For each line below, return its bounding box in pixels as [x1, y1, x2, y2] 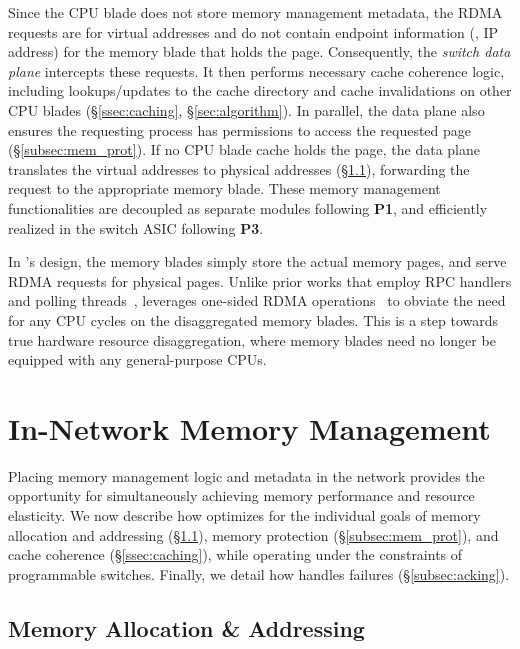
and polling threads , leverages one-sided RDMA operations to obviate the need [8, 290, 506, 311]
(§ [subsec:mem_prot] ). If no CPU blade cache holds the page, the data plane [8, 139, 480, 160]
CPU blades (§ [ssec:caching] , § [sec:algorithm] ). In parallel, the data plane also [8, 99, 485, 120]
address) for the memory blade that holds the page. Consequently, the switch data [8, 41, 511, 62]
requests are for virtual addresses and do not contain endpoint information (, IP [8, 21, 499, 42]
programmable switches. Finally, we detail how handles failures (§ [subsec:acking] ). [8, 563, 510, 584]
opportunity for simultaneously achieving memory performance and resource [8, 485, 475, 506]
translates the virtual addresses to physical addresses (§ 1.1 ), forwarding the [8, 158, 470, 179]
